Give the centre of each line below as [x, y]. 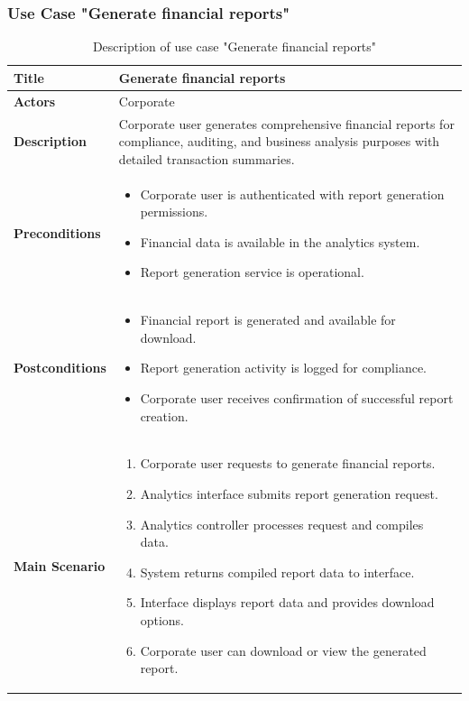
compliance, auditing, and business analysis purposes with [279, 141]
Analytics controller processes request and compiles [282, 524]
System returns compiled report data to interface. [277, 572]
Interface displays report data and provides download [287, 602]
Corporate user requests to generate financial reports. [288, 463]
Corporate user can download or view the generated [283, 650]
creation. [164, 415]
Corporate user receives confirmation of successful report [297, 397]
